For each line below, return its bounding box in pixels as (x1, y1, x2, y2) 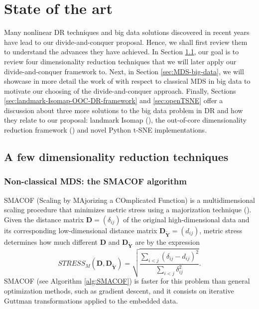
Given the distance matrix (4, 214, 84, 224)
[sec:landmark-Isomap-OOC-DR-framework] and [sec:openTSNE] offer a (4, 95, 223, 106)
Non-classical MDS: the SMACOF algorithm (4, 175, 187, 187)
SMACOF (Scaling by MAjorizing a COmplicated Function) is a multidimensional (4, 194, 255, 205)
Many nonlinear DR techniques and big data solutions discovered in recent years (4, 27, 250, 37)
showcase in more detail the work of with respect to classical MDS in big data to (4, 76, 251, 86)
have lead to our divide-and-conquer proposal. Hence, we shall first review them (4, 36, 248, 47)
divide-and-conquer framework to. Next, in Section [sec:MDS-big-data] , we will (4, 66, 244, 76)
